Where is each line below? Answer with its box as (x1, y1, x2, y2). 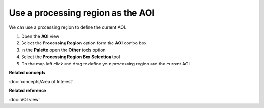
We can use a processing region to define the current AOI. (9, 24, 127, 30)
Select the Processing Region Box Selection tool (21, 54, 120, 60)
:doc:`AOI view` (9, 97, 40, 103)
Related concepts (9, 69, 46, 75)
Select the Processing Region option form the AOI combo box (21, 40, 147, 46)
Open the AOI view (21, 33, 60, 39)
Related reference (9, 87, 46, 93)
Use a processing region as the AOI (9, 7, 154, 18)
